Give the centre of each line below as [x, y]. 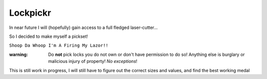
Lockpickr [30, 13]
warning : [19, 54]
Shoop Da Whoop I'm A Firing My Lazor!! [59, 46]
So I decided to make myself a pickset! [49, 36]
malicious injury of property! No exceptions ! [93, 61]
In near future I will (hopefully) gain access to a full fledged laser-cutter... [84, 27]
